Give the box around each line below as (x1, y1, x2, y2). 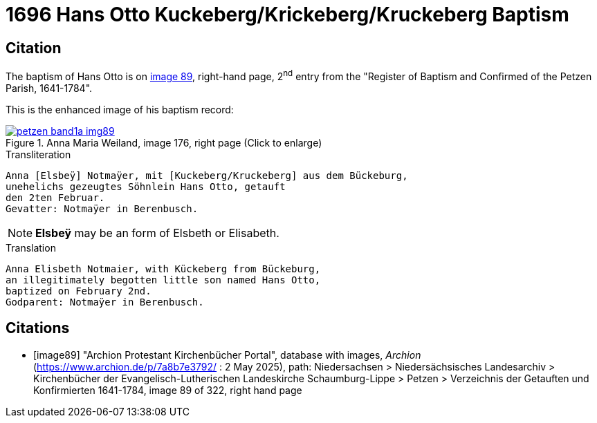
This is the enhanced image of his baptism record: (6, 103, 234, 115)
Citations (6, 319, 70, 337)
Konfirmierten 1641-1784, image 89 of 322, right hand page (33, 384, 302, 396)
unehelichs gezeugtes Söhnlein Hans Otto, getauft (6, 180, 286, 192)
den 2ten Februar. (6, 191, 105, 203)
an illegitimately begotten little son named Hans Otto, (6, 274, 321, 285)
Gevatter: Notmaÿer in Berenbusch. (6, 203, 199, 214)
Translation (6, 241, 56, 254)
